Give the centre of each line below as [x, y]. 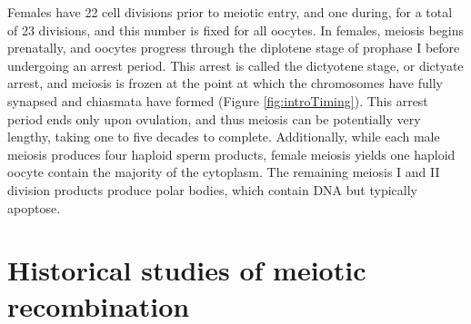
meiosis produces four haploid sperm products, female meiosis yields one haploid [231, 154]
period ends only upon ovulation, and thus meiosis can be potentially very [214, 118]
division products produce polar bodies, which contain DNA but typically [212, 189]
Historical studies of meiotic [187, 270]
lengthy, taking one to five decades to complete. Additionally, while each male [224, 137]
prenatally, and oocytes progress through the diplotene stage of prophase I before [234, 48]
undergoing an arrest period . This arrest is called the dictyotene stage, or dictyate [235, 65]
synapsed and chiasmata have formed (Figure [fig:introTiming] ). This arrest [218, 100]
